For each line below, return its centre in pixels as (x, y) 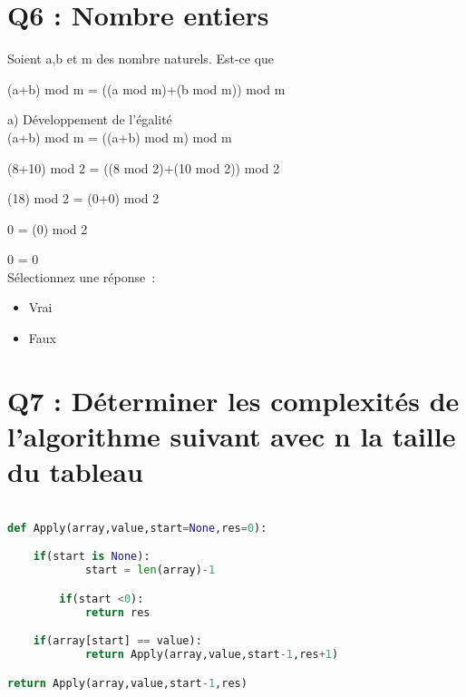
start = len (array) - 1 (150, 570)
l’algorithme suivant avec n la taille (232, 436)
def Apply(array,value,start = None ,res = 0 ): (137, 528)
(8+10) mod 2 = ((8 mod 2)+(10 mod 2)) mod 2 (144, 167)
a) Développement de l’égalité (90, 119)
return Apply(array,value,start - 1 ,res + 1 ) (212, 655)
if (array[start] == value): (117, 641)
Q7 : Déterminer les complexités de (233, 400)
